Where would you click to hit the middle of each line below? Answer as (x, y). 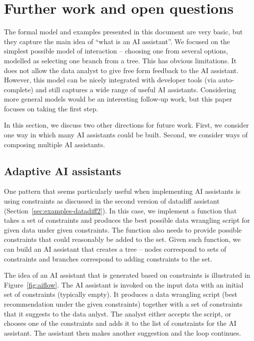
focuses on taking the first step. (51, 108)
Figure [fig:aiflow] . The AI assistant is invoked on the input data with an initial (124, 284)
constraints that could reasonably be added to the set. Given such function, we (122, 239)
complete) (19, 89)
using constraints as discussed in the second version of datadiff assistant (112, 201)
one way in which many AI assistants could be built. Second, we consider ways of (126, 135)
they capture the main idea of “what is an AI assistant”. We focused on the (117, 41)
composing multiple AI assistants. (55, 144)
